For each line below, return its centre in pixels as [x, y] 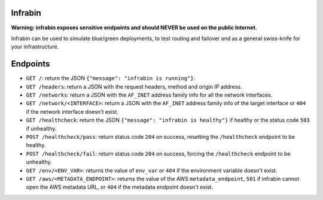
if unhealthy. [41, 128]
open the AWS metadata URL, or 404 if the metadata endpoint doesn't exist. [120, 187]
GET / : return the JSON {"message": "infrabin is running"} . [111, 78]
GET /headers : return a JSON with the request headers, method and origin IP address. [134, 86]
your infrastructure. [35, 47]
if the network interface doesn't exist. [72, 111]
